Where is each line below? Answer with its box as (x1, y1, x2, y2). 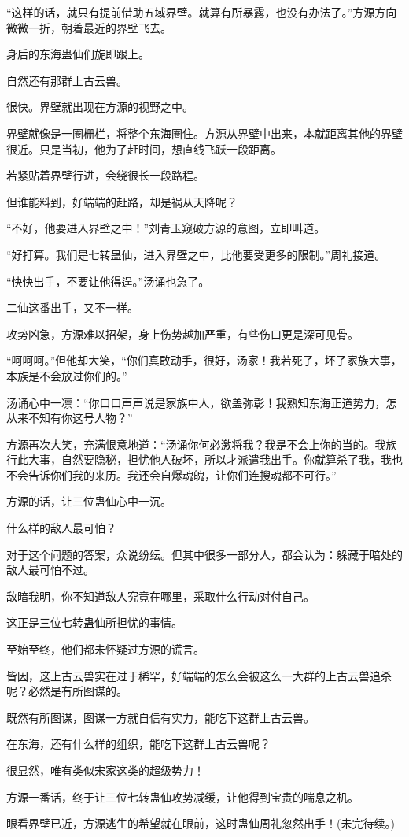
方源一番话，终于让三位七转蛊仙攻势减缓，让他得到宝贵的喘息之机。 (6, 788, 359, 805)
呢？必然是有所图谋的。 (6, 683, 127, 699)
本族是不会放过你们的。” (6, 367, 127, 383)
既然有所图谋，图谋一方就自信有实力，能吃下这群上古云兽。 (6, 709, 315, 725)
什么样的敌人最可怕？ (6, 520, 116, 536)
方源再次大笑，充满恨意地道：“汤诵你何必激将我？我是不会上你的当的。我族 (6, 435, 397, 452)
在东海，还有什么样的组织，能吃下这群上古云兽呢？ (6, 735, 271, 752)
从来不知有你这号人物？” (6, 409, 133, 426)
